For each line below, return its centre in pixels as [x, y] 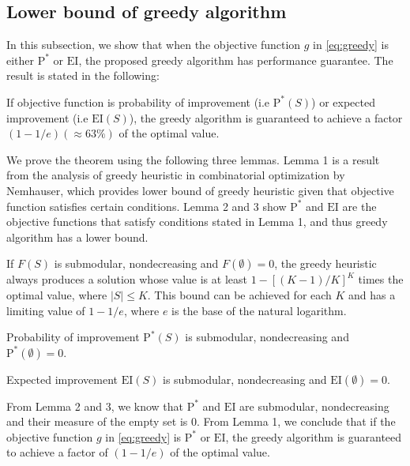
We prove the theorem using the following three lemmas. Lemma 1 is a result [193, 159]
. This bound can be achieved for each [239, 294]
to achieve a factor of [57, 452]
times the [381, 279]
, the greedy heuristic [325, 263]
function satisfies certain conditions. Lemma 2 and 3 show [147, 206]
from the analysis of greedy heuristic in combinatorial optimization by [176, 175]
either [21, 60]
